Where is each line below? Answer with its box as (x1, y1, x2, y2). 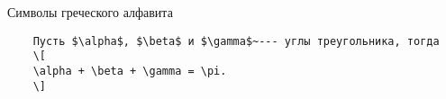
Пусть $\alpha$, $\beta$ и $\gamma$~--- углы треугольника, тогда (32, 34, 440, 48)
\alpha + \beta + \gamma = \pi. (32, 64, 227, 77)
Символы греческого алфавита (7, 3, 173, 21)
